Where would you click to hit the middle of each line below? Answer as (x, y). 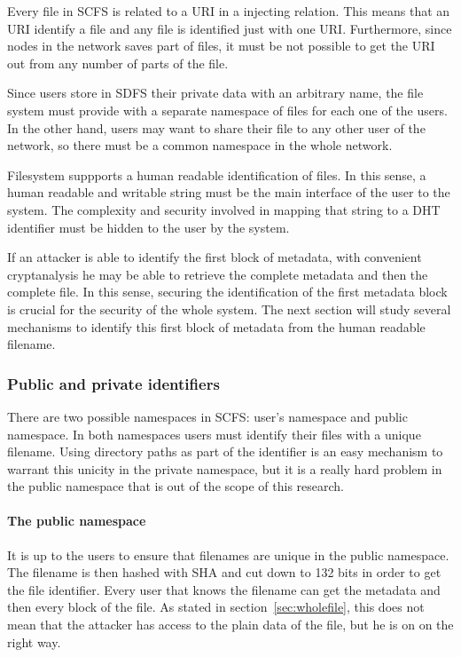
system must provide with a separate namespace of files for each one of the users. (227, 110)
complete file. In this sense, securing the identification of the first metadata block (227, 292)
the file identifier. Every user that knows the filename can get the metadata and (224, 589)
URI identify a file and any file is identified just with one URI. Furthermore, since (230, 28)
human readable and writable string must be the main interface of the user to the (229, 192)
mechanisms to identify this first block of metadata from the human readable (216, 326)
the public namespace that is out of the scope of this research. (176, 486)
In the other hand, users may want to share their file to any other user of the (216, 127)
